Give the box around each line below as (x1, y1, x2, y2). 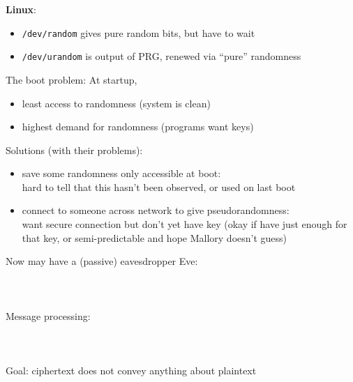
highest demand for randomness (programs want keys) (22, 119, 254, 134)
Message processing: (6, 308, 91, 323)
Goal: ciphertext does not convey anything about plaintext (6, 363, 257, 377)
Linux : (6, 2, 37, 16)
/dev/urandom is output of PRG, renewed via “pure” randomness (22, 49, 301, 63)
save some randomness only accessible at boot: (22, 166, 221, 181)
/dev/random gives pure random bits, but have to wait (22, 25, 255, 40)
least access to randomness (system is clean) (22, 95, 211, 110)
